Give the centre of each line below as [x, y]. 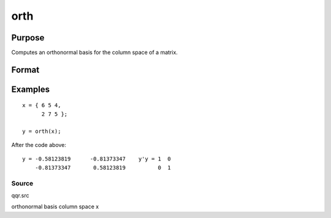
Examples [31, 89]
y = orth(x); [42, 131]
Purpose [28, 38]
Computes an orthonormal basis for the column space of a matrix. [94, 53]
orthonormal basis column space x [55, 207]
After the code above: [39, 145]
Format [25, 70]
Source [22, 183]
